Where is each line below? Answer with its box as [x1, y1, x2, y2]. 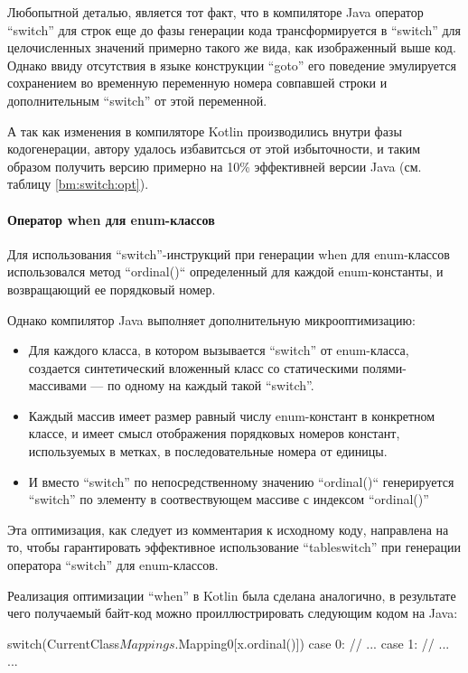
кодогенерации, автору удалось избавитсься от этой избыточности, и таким [7, 139, 421, 158]
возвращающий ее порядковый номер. [7, 279, 216, 298]
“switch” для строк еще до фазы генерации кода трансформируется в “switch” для [7, 20, 461, 39]
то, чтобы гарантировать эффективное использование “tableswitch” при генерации [7, 537, 461, 556]
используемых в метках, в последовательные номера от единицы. [28, 442, 388, 461]
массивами [28, 376, 87, 395]
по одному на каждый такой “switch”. [108, 376, 314, 395]
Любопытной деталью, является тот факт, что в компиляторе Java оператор [7, 3, 424, 21]
